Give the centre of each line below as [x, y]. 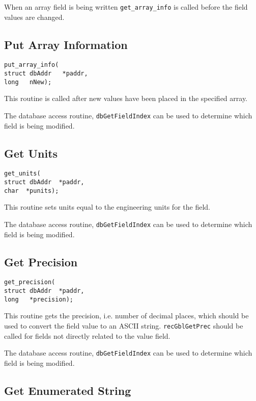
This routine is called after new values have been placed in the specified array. [126, 98]
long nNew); [28, 82]
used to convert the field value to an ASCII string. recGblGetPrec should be [124, 326]
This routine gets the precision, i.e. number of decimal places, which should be [126, 316]
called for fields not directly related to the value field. [87, 335]
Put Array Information [66, 44]
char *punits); [32, 191]
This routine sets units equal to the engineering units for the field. [107, 207]
